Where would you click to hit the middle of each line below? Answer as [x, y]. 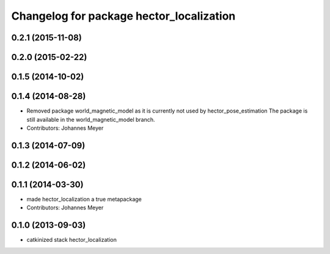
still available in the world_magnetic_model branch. [91, 119]
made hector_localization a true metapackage [84, 199]
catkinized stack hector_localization [72, 240]
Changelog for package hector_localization [123, 16]
